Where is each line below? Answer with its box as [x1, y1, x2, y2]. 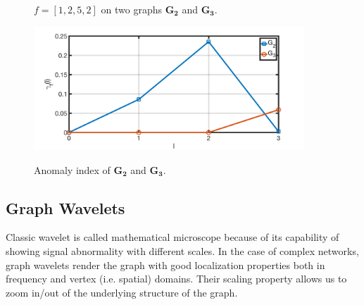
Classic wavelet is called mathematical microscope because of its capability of [6, 230, 339, 244]
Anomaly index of [34, 162, 111, 177]
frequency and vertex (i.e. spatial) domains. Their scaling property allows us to [6, 271, 347, 286]
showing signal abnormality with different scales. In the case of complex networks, [6, 244, 359, 259]
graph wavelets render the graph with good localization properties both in [6, 257, 325, 272]
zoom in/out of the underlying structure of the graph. [6, 285, 238, 299]
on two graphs [101, 2, 163, 16]
